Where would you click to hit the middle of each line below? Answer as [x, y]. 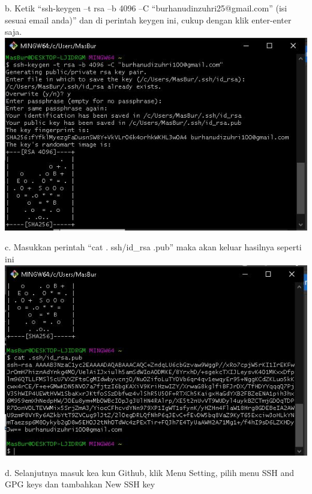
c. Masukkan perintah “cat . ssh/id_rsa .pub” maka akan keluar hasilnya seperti [153, 247]
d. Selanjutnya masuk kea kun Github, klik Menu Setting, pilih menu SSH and [150, 472]
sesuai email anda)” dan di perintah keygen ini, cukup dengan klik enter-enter [148, 20]
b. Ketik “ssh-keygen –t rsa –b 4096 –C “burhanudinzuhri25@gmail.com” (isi [146, 8]
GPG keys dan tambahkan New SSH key [80, 484]
